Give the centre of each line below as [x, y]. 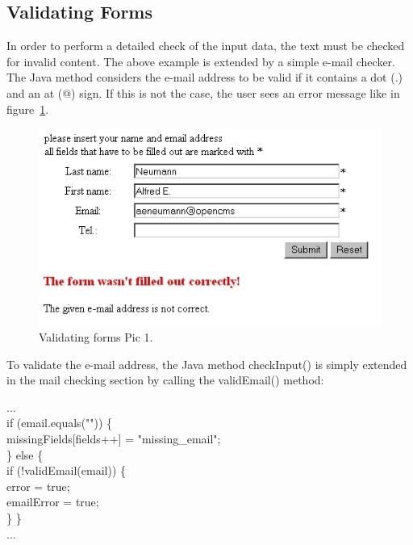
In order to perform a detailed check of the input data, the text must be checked [206, 46]
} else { [25, 454]
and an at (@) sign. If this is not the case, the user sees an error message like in [203, 92]
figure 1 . [28, 109]
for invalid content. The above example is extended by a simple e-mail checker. [201, 61]
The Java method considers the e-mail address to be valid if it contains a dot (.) [205, 77]
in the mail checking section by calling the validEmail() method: [165, 380]
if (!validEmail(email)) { [66, 470]
